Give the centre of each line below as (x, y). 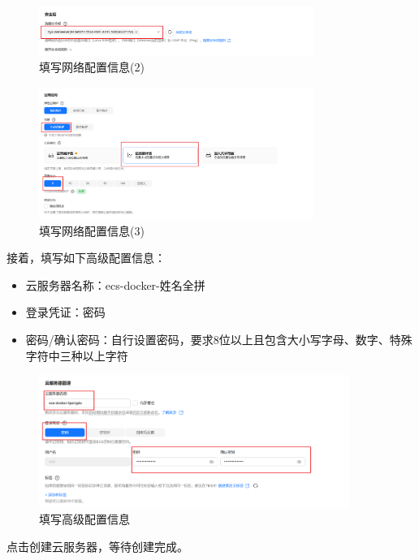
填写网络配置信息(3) (92, 230)
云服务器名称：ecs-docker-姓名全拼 (115, 284)
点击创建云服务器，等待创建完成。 (97, 546)
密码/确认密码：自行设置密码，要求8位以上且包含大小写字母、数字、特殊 (219, 340)
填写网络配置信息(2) (92, 67)
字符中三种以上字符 (77, 355)
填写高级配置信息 (84, 519)
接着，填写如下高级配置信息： (86, 258)
